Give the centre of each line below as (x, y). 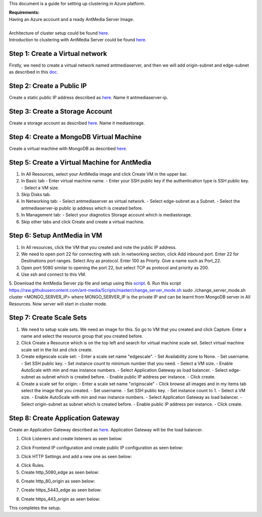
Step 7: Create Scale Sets (48, 318)
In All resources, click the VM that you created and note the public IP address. (99, 247)
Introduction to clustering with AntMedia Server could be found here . (78, 39)
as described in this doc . (33, 72)
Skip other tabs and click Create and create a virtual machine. (83, 222)
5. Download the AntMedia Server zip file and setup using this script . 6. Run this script (95, 283)
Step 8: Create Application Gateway (64, 418)
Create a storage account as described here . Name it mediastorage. (77, 123)
